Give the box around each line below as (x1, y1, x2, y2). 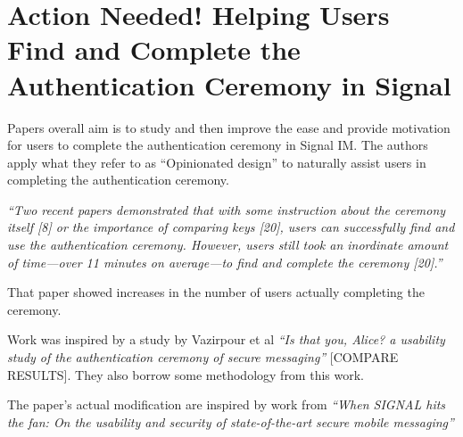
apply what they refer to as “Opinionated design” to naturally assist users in (7, 153, 426, 171)
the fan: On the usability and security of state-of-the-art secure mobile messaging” (7, 412, 454, 431)
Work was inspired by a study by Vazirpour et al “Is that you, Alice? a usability (7, 330, 445, 349)
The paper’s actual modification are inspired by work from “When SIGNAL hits (7, 395, 446, 414)
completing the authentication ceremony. (7, 170, 229, 189)
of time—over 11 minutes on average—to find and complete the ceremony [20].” (7, 252, 442, 271)
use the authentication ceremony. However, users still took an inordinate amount (7, 235, 449, 254)
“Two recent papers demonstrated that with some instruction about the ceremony (7, 200, 446, 218)
